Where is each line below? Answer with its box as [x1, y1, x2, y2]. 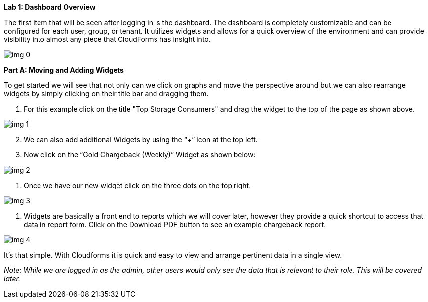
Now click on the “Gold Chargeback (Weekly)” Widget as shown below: [24, 151, 256, 159]
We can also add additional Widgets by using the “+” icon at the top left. [24, 135, 258, 144]
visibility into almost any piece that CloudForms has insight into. [4, 35, 211, 43]
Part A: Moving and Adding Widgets [4, 66, 124, 74]
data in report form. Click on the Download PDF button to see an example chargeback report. [24, 220, 326, 228]
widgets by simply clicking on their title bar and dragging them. [4, 89, 209, 98]
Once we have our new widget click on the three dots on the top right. [24, 181, 251, 189]
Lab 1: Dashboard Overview [4, 3, 96, 11]
